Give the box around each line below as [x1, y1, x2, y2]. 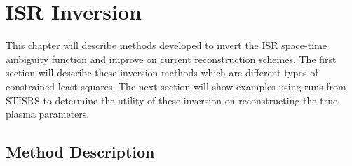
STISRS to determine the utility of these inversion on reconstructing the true [6, 92, 338, 107]
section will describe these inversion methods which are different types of [6, 65, 318, 80]
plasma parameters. [6, 106, 90, 121]
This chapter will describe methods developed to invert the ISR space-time [6, 38, 327, 53]
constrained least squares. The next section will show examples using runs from [6, 78, 346, 93]
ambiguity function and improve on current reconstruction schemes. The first [6, 51, 337, 66]
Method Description [6, 141, 155, 162]
